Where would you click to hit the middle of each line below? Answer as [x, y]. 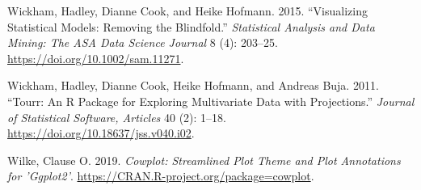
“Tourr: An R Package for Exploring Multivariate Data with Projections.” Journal [211, 101]
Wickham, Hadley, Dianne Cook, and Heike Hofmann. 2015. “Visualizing [187, 11]
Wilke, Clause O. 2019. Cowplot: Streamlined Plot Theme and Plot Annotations [204, 160]
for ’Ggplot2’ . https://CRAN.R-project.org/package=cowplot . [161, 176]
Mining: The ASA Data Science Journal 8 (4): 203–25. [143, 42]
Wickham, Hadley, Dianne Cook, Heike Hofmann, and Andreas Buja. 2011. [193, 85]
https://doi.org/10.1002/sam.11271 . [96, 58]
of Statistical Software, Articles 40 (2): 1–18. [117, 117]
